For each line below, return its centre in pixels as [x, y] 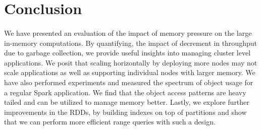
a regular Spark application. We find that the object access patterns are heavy [125, 92]
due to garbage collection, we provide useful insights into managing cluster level [127, 53]
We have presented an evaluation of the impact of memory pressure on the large [128, 32]
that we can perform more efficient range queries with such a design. [110, 122]
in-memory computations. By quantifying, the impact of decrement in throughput [130, 43]
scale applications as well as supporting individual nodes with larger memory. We [130, 72]
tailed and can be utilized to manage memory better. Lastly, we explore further [127, 102]
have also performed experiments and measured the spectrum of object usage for [129, 82]
